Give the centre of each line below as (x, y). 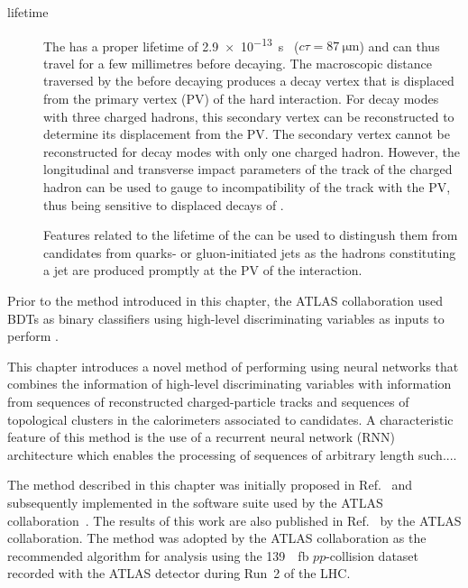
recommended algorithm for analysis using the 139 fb (158, 555)
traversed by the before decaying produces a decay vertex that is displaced (249, 81)
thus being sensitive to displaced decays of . (164, 204)
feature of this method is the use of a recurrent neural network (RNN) (201, 437)
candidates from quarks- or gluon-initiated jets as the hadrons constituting (250, 252)
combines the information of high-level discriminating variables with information (229, 384)
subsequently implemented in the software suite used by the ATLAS (195, 502)
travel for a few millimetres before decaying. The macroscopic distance (238, 63)
